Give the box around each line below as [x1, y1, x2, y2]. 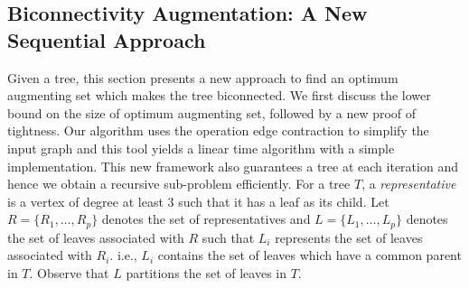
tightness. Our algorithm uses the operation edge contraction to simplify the [7, 121, 429, 140]
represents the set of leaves [275, 228, 423, 246]
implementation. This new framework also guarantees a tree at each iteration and [7, 156, 458, 175]
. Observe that [29, 263, 109, 282]
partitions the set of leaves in [126, 263, 287, 282]
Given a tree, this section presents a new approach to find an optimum [7, 68, 399, 87]
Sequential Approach [7, 25, 206, 53]
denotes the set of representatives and [101, 209, 311, 228]
